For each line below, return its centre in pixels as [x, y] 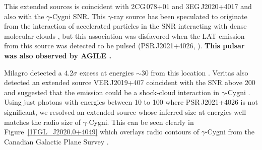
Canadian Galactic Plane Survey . [56, 141]
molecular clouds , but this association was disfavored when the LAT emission [124, 35]
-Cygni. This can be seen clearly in [140, 122]
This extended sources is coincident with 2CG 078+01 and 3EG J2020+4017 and [128, 6]
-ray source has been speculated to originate [179, 16]
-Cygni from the [230, 132]
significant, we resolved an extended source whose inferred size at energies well [125, 111]
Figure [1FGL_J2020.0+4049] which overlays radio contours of [102, 132]
